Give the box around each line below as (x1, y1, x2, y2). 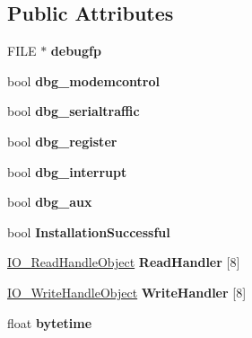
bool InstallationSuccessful (7, 222, 170, 241)
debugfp (50, 41, 101, 60)
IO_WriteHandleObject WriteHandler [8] (7, 282, 247, 301)
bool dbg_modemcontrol (7, 71, 160, 90)
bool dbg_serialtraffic (7, 102, 140, 120)
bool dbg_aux (7, 192, 92, 211)
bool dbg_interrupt (7, 162, 127, 181)
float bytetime (7, 313, 92, 332)
